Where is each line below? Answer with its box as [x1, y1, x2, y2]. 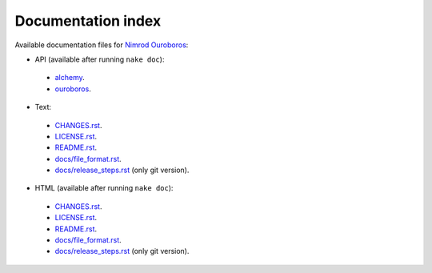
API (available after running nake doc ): [34, 54, 165, 64]
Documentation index [14, 12, 162, 30]
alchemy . [54, 73, 86, 82]
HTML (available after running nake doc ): [34, 183, 174, 193]
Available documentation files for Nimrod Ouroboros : [14, 40, 189, 50]
